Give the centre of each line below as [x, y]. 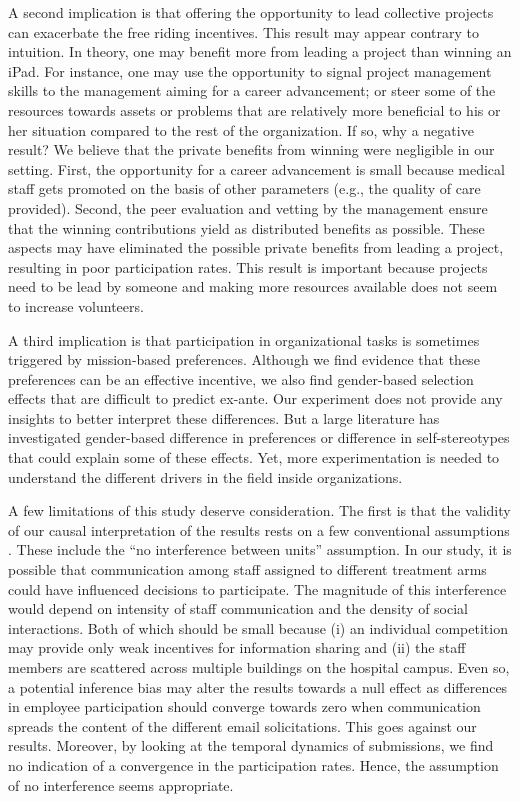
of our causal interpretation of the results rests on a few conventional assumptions [259, 529]
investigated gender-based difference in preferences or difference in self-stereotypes [259, 437]
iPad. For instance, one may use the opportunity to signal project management [250, 70]
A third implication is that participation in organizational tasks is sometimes [244, 339]
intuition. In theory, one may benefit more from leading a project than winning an [260, 51]
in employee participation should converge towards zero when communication [244, 706]
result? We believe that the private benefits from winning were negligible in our [251, 149]
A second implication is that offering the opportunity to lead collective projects [251, 12]
